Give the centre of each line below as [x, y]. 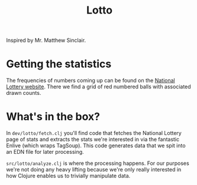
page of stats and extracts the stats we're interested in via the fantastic [93, 140]
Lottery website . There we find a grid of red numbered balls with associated [98, 87]
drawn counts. [24, 93]
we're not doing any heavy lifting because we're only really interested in [94, 170]
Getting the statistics [59, 64]
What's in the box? [53, 117]
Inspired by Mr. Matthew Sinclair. [46, 40]
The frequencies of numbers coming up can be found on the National [91, 81]
